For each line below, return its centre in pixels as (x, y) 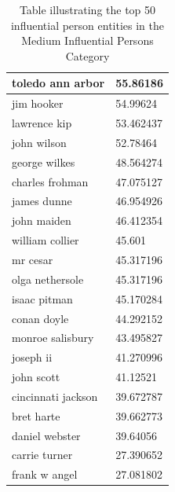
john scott (36, 377)
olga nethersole (48, 279)
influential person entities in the (87, 25)
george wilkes (44, 162)
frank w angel (45, 474)
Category (87, 55)
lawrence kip (42, 123)
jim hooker (38, 103)
